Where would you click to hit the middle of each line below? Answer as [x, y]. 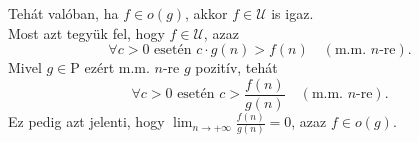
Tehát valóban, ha [63, 13]
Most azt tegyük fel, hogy [86, 32]
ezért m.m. [117, 67]
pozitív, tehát [236, 67]
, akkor [206, 13]
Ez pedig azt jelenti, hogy [86, 121]
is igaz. [292, 13]
